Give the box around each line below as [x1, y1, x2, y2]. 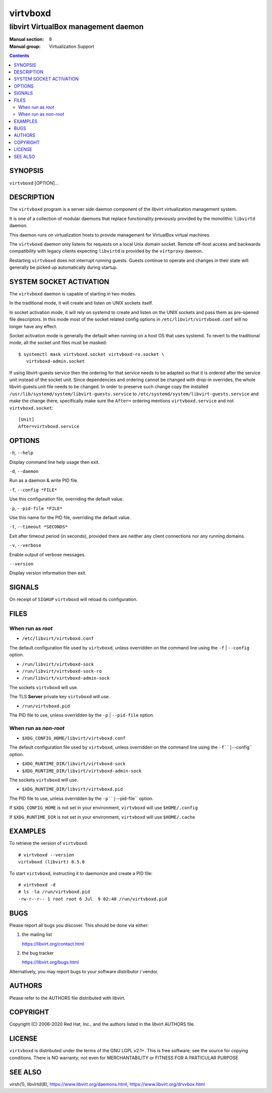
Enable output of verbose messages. [9, 551, 86, 557]
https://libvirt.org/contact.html [22, 940, 85, 946]
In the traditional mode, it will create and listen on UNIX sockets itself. [9, 300, 153, 306]
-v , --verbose [9, 542, 41, 548]
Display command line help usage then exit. [9, 459, 100, 465]
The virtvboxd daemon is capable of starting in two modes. [9, 291, 137, 297]
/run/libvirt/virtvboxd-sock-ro [22, 668, 102, 674]
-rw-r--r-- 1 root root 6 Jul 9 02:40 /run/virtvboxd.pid [18, 896, 167, 902]
